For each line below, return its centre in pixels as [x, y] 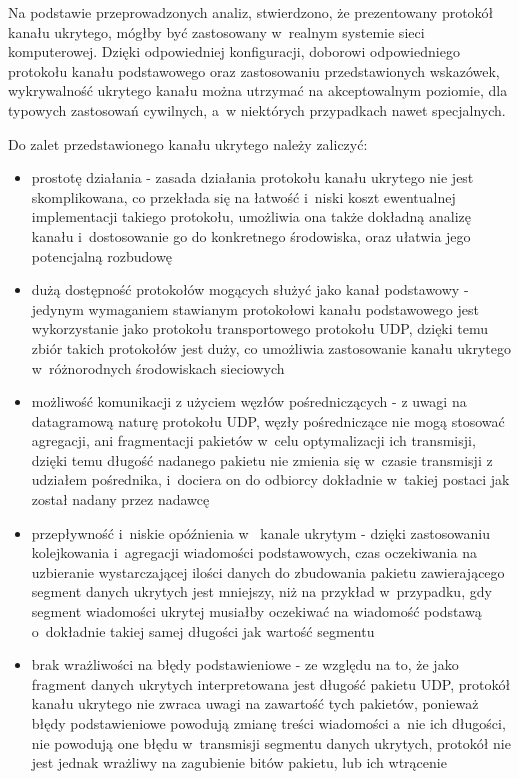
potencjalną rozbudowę [101, 255]
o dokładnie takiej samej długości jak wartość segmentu [203, 630]
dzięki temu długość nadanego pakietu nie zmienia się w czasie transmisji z [262, 459]
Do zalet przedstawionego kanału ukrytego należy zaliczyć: [188, 143]
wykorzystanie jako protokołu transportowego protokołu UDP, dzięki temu [260, 328]
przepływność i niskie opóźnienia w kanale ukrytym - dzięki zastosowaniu [260, 532]
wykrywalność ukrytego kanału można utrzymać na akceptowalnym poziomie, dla [258, 90]
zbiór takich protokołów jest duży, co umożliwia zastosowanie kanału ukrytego [271, 347]
